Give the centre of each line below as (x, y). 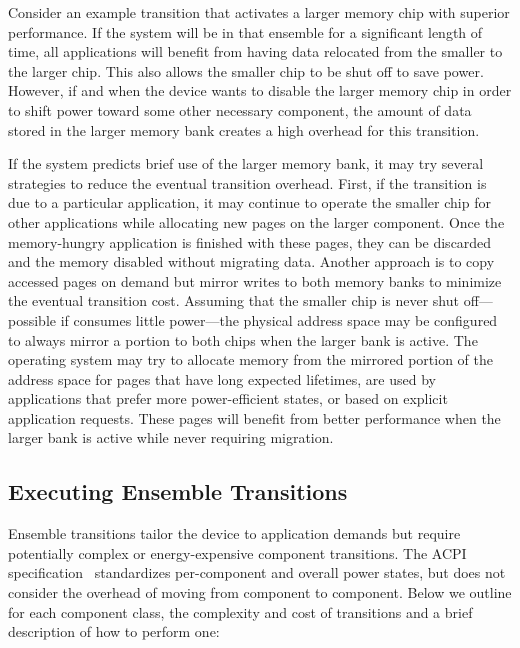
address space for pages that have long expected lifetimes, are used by (222, 378)
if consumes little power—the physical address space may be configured (279, 319)
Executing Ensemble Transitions (178, 491)
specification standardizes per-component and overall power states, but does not (257, 572)
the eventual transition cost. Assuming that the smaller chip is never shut (233, 300)
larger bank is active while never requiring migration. (171, 437)
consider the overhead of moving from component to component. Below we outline (260, 592)
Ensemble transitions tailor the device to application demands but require (234, 533)
